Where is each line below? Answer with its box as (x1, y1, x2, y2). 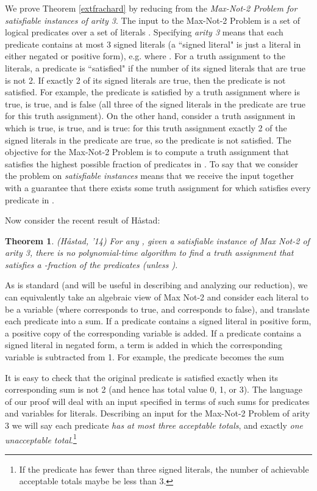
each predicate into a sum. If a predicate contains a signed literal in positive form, (5, 315, 312, 327)
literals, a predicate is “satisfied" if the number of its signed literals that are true (5, 61, 305, 74)
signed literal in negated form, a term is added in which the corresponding (5, 338, 283, 351)
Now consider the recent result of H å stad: (5, 214, 160, 227)
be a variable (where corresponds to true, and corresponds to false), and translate (5, 302, 310, 315)
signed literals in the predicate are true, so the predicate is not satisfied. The (5, 133, 291, 146)
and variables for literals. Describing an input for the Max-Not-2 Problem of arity (5, 407, 310, 420)
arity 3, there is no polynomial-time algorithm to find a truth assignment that (5, 246, 294, 259)
